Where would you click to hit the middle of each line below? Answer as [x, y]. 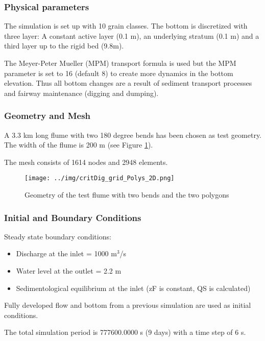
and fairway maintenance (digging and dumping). [81, 93]
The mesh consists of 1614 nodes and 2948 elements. [86, 162]
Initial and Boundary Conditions [73, 217]
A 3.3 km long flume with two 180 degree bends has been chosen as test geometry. [133, 135]
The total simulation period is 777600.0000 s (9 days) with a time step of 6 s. [125, 332]
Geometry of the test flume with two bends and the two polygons [127, 195]
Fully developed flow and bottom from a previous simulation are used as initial [128, 305]
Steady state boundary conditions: [58, 236]
